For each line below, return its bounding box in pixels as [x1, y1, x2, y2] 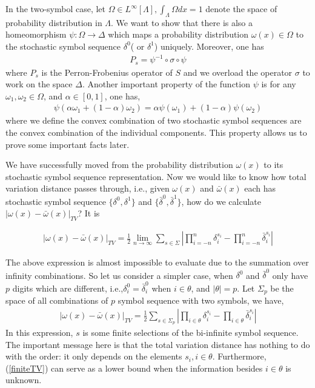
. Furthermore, [212, 350, 267, 363]
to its [264, 158, 283, 171]
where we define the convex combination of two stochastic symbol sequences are [5, 114, 302, 127]
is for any [261, 78, 296, 90]
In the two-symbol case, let [5, 2, 106, 15]
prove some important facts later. [5, 138, 130, 150]
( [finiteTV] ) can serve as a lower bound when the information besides [5, 361, 263, 374]
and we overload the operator [183, 65, 293, 78]
